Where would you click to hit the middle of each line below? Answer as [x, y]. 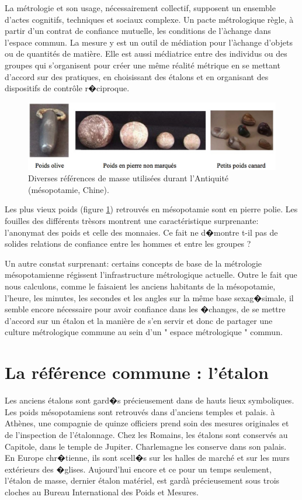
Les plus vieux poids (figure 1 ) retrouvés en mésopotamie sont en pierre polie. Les [151, 209]
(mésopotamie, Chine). [69, 189]
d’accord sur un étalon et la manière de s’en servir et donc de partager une [139, 320]
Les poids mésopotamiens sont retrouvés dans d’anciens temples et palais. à [140, 411]
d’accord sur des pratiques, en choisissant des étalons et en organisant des [137, 76]
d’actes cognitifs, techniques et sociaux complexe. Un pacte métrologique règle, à [149, 19]
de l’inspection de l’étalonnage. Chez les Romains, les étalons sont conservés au [146, 434]
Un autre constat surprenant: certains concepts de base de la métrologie [133, 263]
